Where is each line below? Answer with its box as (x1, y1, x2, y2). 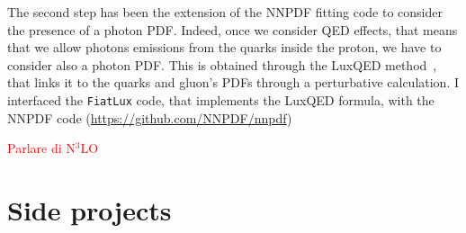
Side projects (7, 192, 172, 228)
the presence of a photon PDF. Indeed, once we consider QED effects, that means (7, 20, 458, 39)
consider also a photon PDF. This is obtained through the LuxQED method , (7, 55, 437, 74)
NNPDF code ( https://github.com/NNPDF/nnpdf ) (7, 108, 292, 127)
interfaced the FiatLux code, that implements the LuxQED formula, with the (7, 90, 435, 109)
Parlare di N (7, 139, 76, 157)
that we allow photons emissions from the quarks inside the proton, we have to (7, 38, 442, 57)
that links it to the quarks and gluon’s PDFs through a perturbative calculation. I (7, 73, 460, 92)
